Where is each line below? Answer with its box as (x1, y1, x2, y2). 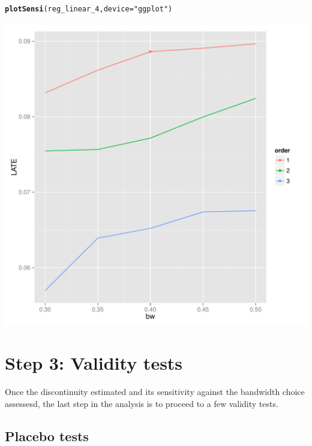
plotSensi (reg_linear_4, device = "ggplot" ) (5, 5, 173, 13)
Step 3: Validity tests (5, 351, 183, 375)
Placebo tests (5, 426, 89, 445)
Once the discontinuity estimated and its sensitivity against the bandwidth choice (5, 385, 305, 398)
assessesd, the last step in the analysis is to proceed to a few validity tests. (5, 397, 278, 409)
